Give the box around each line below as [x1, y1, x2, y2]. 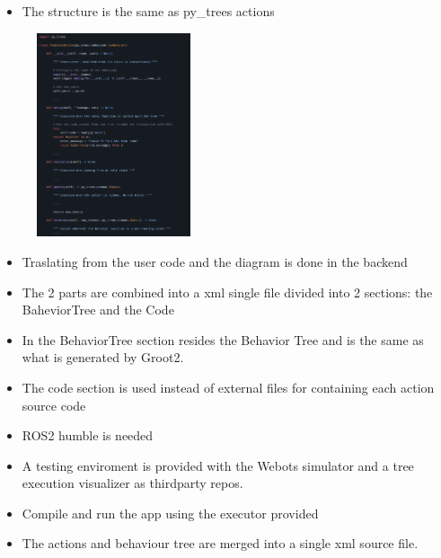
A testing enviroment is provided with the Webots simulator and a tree [22, 456, 414, 474]
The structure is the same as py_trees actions [22, 2, 275, 20]
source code [22, 395, 86, 414]
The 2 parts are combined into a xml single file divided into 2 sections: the [22, 282, 433, 301]
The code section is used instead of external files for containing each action [22, 377, 435, 396]
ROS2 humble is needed [22, 426, 154, 445]
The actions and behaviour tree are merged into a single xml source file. [22, 534, 419, 553]
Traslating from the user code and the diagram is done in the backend [22, 252, 408, 270]
